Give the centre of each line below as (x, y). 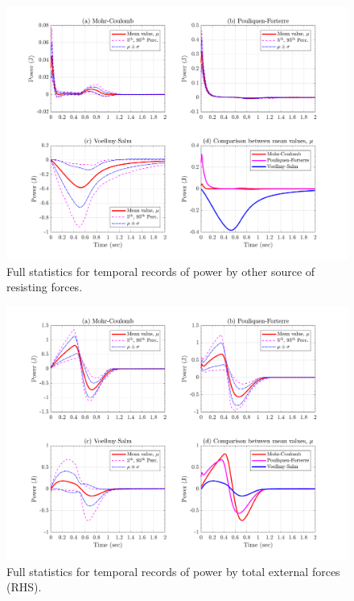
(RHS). (24, 587)
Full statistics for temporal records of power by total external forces (173, 571)
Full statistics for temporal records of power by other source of (161, 271)
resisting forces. (45, 287)
